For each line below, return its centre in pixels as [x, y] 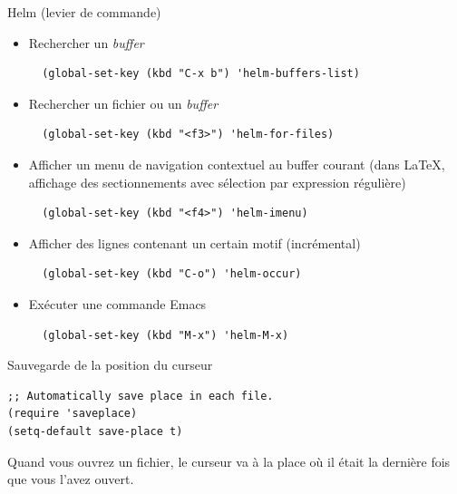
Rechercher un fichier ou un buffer [123, 103]
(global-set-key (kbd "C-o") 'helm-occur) [172, 274]
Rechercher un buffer [86, 42]
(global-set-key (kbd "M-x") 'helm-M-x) [165, 335]
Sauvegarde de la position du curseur [110, 365]
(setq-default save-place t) [95, 431]
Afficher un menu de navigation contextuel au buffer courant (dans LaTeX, [237, 164]
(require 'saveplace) [73, 414]
